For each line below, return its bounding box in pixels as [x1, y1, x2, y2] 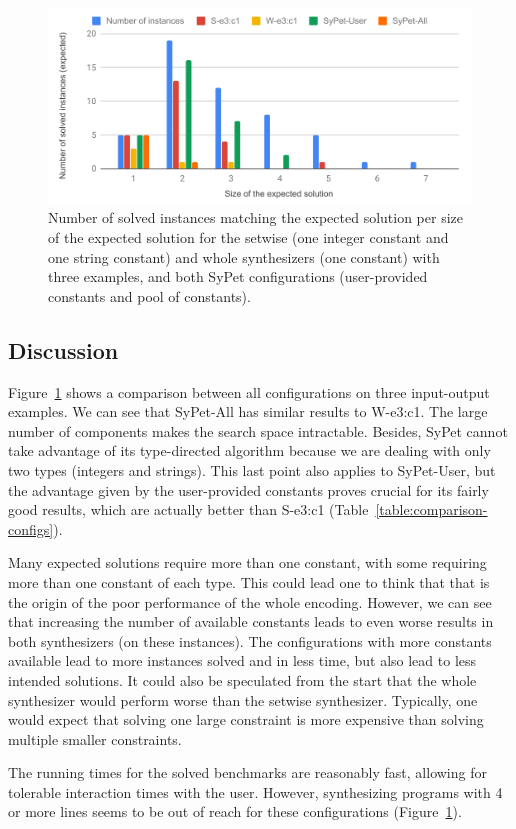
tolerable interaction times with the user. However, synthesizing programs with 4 [8, 781, 503, 802]
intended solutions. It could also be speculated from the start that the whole [8, 669, 477, 690]
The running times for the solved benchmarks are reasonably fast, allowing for [8, 762, 487, 783]
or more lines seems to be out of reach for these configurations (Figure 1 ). [8, 801, 462, 822]
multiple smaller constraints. [8, 728, 182, 749]
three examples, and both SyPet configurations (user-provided [48, 266, 428, 287]
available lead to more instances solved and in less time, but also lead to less [8, 650, 477, 671]
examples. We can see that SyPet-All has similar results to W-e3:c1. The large [8, 401, 488, 422]
